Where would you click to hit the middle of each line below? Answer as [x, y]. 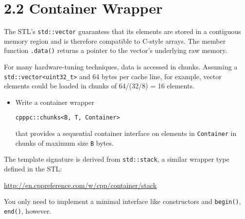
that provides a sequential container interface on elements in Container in [126, 133]
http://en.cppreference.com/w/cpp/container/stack [80, 185]
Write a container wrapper [55, 102]
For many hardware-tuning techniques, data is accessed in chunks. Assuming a [121, 67]
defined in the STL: [33, 169]
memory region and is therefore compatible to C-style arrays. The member [115, 41]
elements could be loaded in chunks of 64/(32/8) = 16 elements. [99, 86]
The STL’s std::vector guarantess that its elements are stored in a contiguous [122, 31]
